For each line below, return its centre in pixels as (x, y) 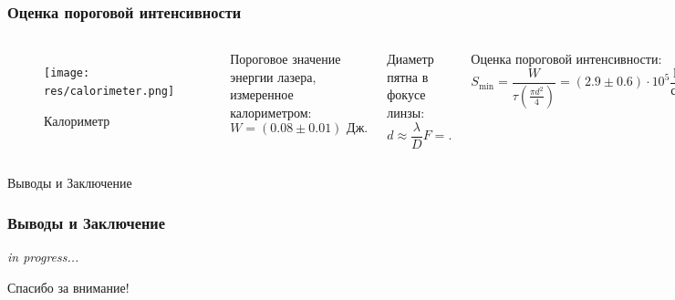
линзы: (406, 112)
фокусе (406, 94)
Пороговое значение (286, 59)
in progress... (43, 257)
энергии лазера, (273, 76)
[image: (67, 73)
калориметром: (271, 112)
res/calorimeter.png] (109, 91)
